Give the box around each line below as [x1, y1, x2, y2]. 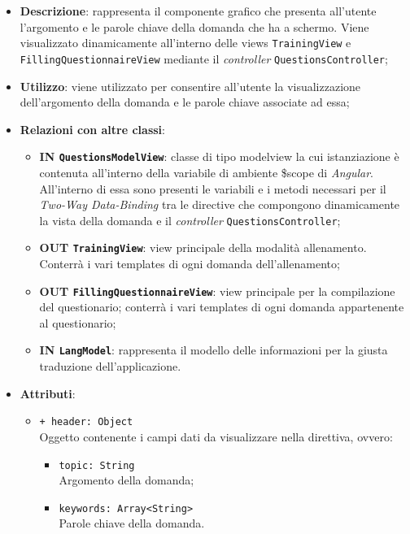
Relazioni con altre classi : [20, 120, 165, 137]
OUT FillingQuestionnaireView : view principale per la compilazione [39, 282, 395, 299]
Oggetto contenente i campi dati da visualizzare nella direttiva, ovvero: [39, 428, 393, 445]
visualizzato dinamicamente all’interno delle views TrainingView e [20, 34, 351, 51]
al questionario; [39, 314, 116, 331]
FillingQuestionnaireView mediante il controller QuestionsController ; [20, 50, 388, 67]
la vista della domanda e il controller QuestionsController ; [39, 211, 341, 228]
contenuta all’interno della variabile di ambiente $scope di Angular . [39, 163, 374, 180]
